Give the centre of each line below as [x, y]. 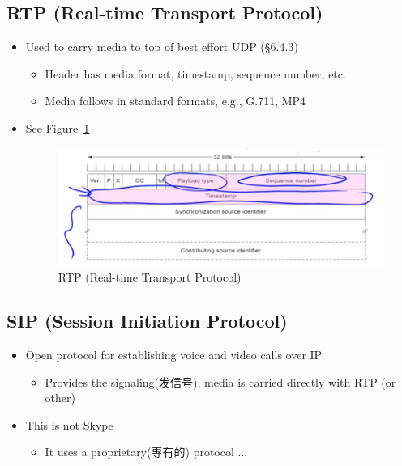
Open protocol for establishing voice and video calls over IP [174, 354]
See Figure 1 [58, 127]
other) [60, 398]
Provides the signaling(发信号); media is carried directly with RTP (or [220, 381]
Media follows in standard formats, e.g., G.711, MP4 [175, 101]
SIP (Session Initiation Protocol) [147, 321]
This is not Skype [69, 424]
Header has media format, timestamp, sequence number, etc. [195, 73]
